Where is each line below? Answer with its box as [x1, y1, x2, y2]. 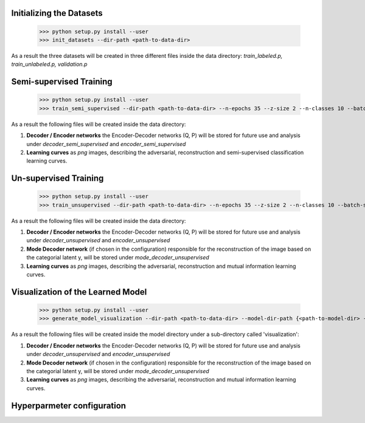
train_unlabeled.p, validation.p [11, 61, 88, 68]
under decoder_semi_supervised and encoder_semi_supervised [26, 140, 186, 147]
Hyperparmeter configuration [11, 400, 127, 411]
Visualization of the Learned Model [11, 287, 147, 297]
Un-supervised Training [11, 173, 104, 184]
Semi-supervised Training [11, 77, 113, 87]
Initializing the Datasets [11, 8, 103, 18]
